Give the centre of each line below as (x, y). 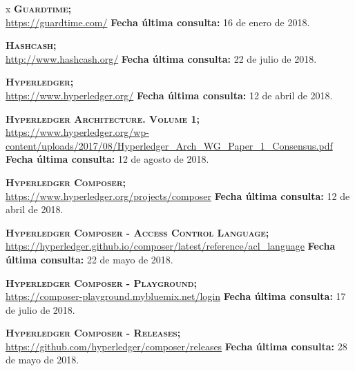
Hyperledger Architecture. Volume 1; (103, 118)
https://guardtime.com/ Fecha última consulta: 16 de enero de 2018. (158, 22)
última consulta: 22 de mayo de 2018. (89, 259)
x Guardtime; (39, 8)
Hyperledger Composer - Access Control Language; (137, 232)
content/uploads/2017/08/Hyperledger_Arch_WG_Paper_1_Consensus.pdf (169, 145)
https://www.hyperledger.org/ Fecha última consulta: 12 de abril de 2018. (169, 95)
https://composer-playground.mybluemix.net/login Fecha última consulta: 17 (176, 296)
